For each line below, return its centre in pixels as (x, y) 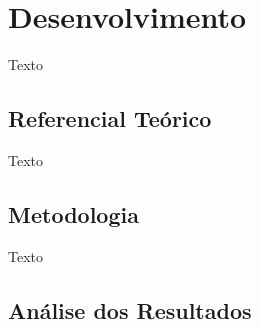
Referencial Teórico (110, 118)
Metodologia (73, 213)
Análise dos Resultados (130, 309)
